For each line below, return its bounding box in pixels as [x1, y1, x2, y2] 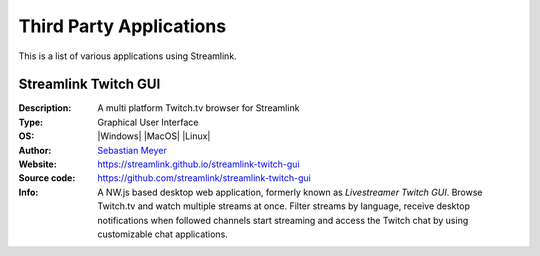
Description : [18, 102, 72, 114]
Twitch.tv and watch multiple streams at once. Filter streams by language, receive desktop [97, 200, 470, 212]
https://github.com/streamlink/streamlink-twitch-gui [97, 172, 312, 184]
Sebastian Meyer [97, 144, 167, 156]
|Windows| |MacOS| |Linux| [97, 130, 211, 142]
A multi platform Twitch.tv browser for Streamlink [97, 102, 300, 114]
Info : [18, 186, 39, 198]
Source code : [18, 172, 76, 184]
